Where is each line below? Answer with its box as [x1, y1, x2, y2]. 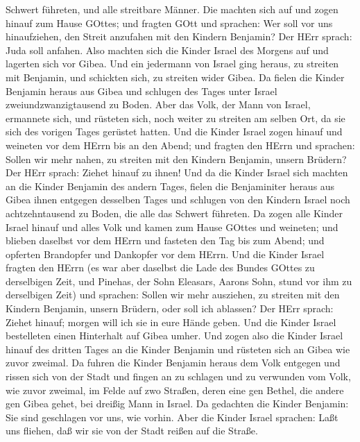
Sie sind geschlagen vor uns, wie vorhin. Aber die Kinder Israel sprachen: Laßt [6, 409, 338, 424]
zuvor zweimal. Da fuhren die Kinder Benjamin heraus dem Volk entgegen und [6, 355, 341, 370]
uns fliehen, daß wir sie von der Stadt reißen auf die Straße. [6, 423, 258, 438]
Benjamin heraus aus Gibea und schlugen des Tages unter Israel [6, 83, 277, 98]
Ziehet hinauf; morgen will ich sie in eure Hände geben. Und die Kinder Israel [6, 314, 336, 329]
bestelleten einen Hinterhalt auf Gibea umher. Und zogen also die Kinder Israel [6, 328, 343, 343]
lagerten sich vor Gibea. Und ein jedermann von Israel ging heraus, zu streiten [6, 56, 339, 71]
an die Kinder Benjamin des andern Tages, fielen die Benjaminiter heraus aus [6, 178, 335, 193]
